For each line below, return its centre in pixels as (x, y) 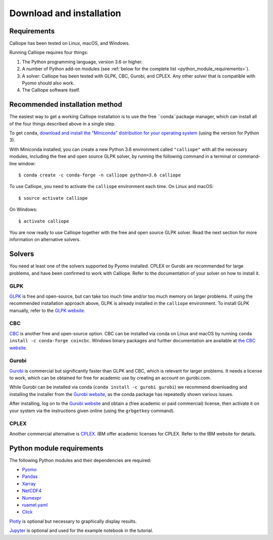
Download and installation (65, 13)
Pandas (30, 477)
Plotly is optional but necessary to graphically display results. (73, 521)
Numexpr (32, 498)
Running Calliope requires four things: (49, 53)
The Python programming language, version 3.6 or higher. (82, 62)
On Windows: (23, 209)
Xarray (29, 483)
